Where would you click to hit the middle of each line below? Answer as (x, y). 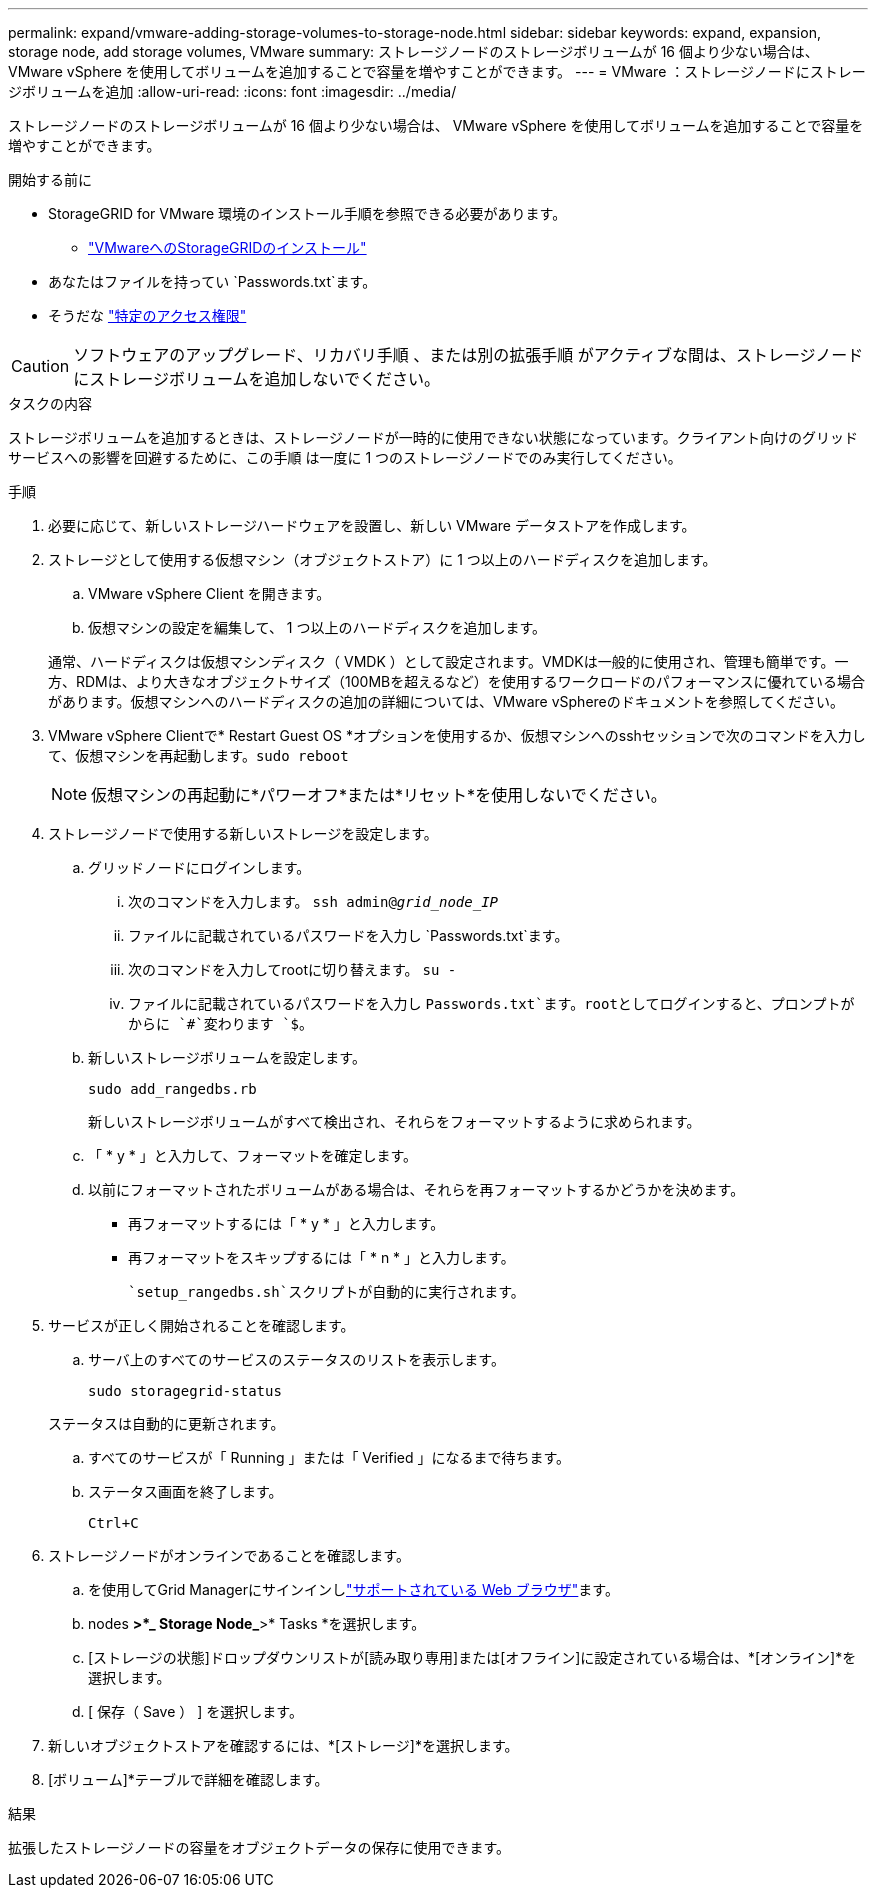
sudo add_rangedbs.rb (172, 1089)
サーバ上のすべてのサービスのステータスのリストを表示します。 (296, 1359)
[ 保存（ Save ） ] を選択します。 (195, 1711)
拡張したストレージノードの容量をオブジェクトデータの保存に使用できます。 (259, 1847)
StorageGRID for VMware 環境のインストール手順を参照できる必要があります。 (307, 213)
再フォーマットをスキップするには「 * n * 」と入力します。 (321, 1257)
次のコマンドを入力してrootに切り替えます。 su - (292, 969)
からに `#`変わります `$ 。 (221, 1023)
